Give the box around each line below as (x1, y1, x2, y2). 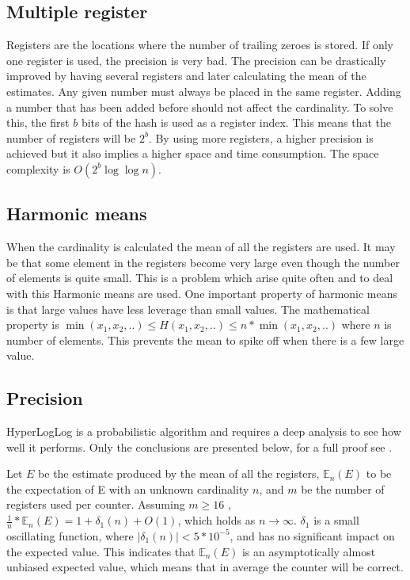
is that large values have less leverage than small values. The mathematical (6, 300, 370, 317)
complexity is (6, 160, 70, 177)
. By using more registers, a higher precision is (148, 129, 374, 146)
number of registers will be (6, 129, 136, 146)
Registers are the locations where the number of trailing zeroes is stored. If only (6, 36, 393, 53)
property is (6, 316, 59, 333)
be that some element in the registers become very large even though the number (6, 254, 400, 270)
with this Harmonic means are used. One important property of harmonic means (6, 284, 398, 301)
